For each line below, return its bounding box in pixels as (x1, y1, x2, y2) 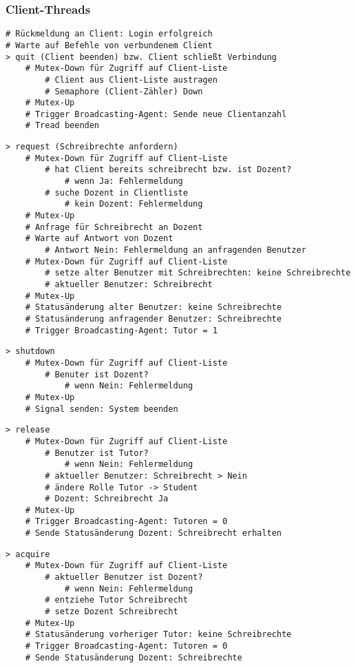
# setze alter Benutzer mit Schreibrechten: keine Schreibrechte (45, 268, 351, 278)
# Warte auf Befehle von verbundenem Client (6, 40, 213, 50)
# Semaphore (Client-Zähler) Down (45, 86, 203, 96)
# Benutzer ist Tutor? (45, 448, 149, 458)
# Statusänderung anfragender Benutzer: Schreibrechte (25, 313, 282, 324)
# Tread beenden (25, 121, 100, 131)
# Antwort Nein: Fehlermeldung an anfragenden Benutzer (45, 245, 306, 255)
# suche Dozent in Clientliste (45, 187, 188, 198)
